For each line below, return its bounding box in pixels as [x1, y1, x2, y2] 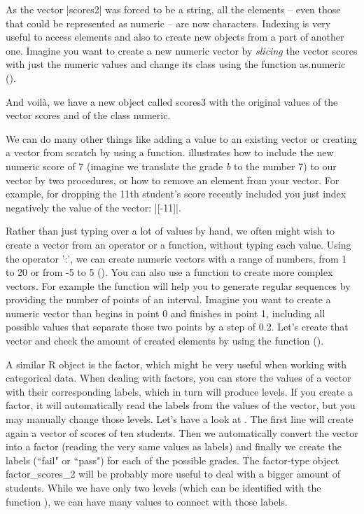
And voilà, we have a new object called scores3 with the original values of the [6, 94, 338, 109]
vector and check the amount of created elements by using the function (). [6, 333, 324, 348]
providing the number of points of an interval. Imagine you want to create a [6, 292, 331, 307]
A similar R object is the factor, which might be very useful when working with [6, 356, 347, 371]
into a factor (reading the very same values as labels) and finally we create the [6, 439, 342, 454]
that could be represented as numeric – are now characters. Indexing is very [6, 15, 331, 30]
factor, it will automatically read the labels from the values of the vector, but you [6, 398, 356, 412]
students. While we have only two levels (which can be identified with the [6, 480, 321, 494]
